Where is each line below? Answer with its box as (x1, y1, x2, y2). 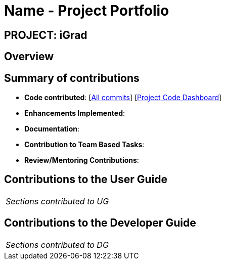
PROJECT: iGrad (4, 28, 87, 41)
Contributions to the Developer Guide (4, 216, 196, 230)
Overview (4, 50, 54, 63)
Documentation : (24, 124, 80, 134)
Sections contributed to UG (6, 196, 109, 206)
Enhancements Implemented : (24, 109, 125, 118)
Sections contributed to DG (6, 239, 109, 250)
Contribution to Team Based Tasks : (24, 140, 145, 149)
